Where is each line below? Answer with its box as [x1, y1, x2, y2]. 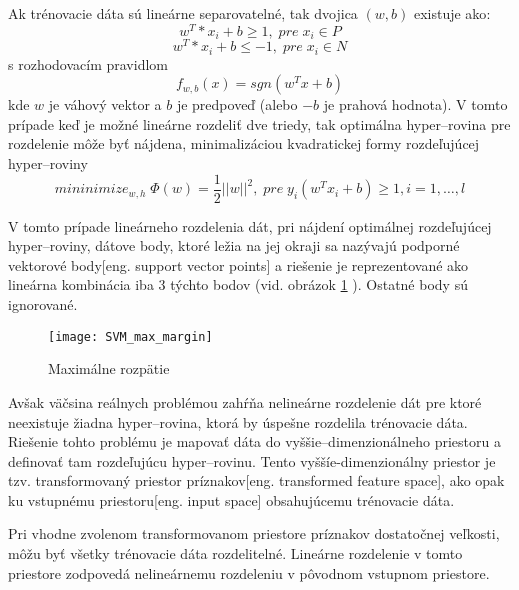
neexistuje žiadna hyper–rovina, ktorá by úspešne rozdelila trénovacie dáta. [8, 411, 468, 432]
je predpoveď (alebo [176, 94, 298, 115]
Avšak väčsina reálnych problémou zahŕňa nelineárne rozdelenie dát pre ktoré [8, 391, 482, 412]
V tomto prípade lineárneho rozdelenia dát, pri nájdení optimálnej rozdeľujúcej [8, 215, 492, 236]
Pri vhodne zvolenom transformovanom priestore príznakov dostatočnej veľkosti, [8, 523, 500, 544]
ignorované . [8, 294, 78, 315]
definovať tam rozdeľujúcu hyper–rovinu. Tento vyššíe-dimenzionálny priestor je [8, 450, 496, 471]
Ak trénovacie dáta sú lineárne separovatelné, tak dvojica [8, 3, 358, 23]
